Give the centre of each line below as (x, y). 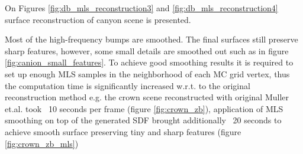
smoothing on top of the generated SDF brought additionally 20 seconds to (143, 120)
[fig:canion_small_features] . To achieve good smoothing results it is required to (149, 62)
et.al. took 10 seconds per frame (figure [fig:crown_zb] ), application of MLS (144, 108)
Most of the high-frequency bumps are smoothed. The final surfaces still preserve (151, 39)
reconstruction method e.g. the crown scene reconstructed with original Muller (147, 97)
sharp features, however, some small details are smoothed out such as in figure (147, 50)
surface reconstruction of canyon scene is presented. (98, 19)
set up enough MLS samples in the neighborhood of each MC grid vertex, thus (147, 73)
